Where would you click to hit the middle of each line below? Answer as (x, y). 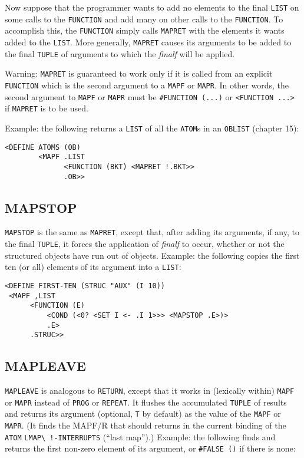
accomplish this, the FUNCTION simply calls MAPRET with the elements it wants (145, 30)
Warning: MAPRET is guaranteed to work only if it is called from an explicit (139, 73)
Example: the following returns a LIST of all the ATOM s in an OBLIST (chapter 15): (152, 128)
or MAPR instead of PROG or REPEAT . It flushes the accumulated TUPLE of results (146, 402)
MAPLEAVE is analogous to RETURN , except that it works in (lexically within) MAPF (150, 391)
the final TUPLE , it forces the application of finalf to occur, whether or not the (145, 244)
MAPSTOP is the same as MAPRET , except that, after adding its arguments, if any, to (152, 232)
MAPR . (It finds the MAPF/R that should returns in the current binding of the (146, 425)
